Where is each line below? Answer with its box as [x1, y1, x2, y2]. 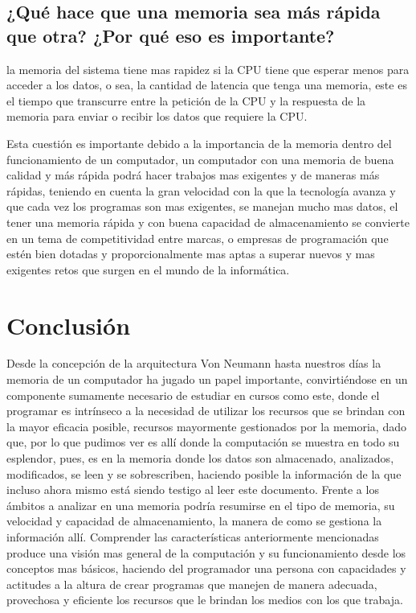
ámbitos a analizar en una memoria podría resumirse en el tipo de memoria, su [6, 496, 395, 513]
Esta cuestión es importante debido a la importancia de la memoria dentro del [6, 134, 392, 151]
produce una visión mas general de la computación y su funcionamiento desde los [6, 544, 406, 561]
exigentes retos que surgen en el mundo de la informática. [6, 261, 290, 278]
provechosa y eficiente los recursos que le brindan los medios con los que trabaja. [6, 591, 403, 608]
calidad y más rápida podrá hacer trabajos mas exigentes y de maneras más [6, 167, 380, 183]
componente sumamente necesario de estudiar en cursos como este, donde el [6, 386, 380, 403]
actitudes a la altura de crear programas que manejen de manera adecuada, [6, 575, 377, 592]
